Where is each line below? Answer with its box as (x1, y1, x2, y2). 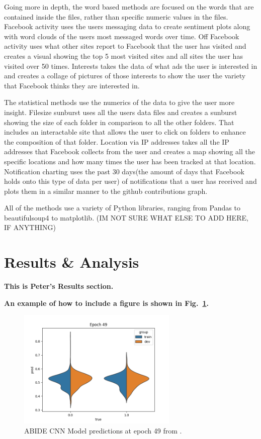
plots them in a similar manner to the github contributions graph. (4, 185, 208, 196)
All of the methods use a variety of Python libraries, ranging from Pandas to (4, 202, 240, 213)
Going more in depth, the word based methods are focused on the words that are (4, 2, 254, 12)
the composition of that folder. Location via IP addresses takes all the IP (4, 136, 229, 147)
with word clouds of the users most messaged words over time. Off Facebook (4, 31, 239, 41)
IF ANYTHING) (4, 222, 56, 233)
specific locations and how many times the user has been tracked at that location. (4, 156, 256, 166)
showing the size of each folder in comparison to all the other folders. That (4, 117, 234, 127)
